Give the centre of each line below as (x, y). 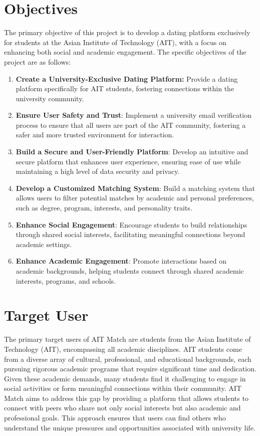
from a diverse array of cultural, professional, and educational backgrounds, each (128, 359)
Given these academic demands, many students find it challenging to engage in (125, 378)
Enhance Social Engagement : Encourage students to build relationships (132, 224)
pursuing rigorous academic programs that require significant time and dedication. (130, 369)
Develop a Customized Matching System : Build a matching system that (135, 188)
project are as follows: (38, 61)
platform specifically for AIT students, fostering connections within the (125, 88)
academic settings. (44, 244)
